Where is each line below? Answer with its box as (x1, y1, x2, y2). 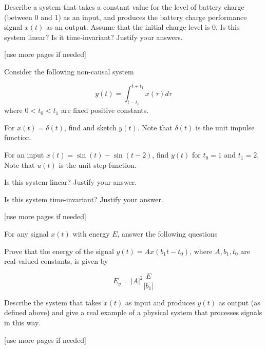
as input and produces (125, 297, 195, 307)
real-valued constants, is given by (4, 256, 108, 266)
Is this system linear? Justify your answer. (4, 177, 137, 187)
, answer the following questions (117, 228, 218, 239)
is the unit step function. (59, 159, 137, 170)
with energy (72, 228, 110, 239)
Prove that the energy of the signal (4, 245, 114, 256)
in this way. (4, 317, 41, 328)
